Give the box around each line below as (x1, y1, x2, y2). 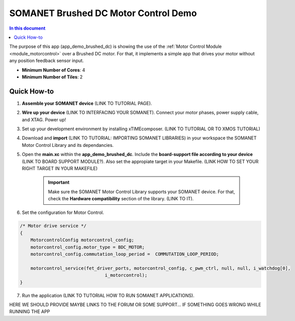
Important (48, 179, 70, 186)
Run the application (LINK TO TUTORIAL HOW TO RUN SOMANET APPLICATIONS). (22, 292, 195, 298)
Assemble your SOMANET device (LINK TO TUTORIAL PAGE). (22, 100, 152, 106)
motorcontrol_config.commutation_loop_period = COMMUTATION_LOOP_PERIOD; (30, 252, 219, 257)
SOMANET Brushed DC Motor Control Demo (9, 8, 197, 19)
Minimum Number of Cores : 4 (22, 67, 86, 73)
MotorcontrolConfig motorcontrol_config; (30, 237, 134, 243)
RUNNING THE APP (9, 308, 50, 314)
